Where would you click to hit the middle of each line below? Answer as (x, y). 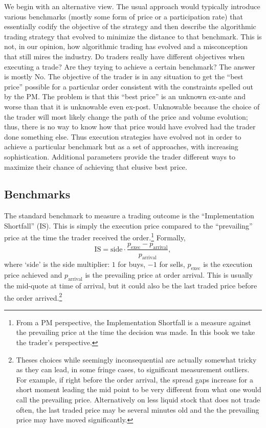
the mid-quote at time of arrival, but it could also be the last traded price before (131, 285)
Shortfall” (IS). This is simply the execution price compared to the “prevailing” (128, 225)
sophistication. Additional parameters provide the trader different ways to (120, 156)
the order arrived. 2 (33, 297)
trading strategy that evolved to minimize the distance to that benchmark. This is (133, 36)
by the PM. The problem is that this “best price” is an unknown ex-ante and (125, 96)
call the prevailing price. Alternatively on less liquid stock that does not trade (138, 399)
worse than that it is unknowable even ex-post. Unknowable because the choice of (132, 106)
